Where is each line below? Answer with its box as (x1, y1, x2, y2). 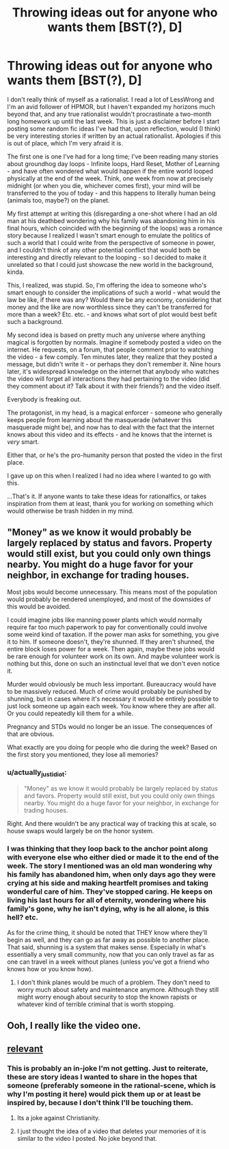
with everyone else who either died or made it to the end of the (7, 852, 219, 862)
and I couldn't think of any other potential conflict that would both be (7, 246, 200, 254)
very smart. (7, 437, 40, 445)
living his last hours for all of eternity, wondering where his (7, 896, 206, 905)
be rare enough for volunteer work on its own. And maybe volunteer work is (7, 652, 220, 660)
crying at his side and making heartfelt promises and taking (7, 879, 208, 888)
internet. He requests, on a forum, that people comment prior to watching (7, 345, 214, 353)
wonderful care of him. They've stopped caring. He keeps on (7, 887, 213, 896)
